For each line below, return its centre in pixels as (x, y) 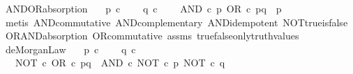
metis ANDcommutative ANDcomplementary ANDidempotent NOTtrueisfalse (176, 22)
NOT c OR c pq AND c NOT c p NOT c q (120, 63)
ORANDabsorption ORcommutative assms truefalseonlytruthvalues (152, 36)
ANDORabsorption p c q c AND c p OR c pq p (143, 8)
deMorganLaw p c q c (70, 49)
